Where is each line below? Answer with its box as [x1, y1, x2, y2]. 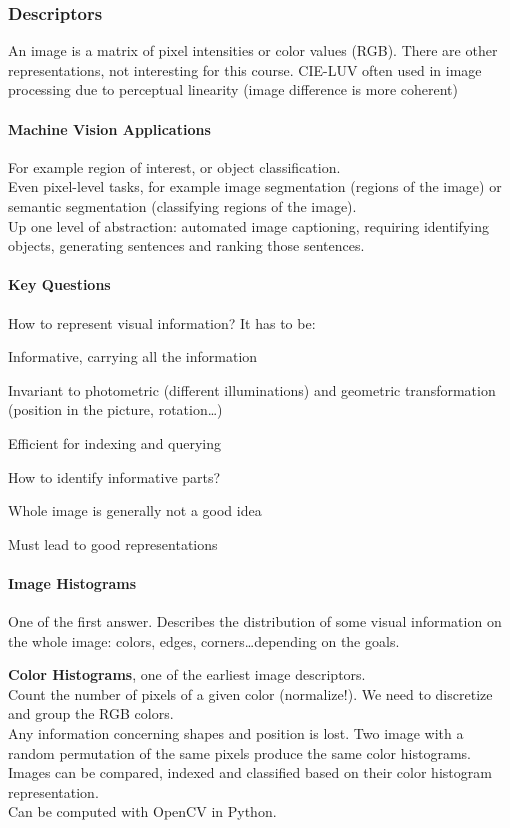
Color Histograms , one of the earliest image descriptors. [8, 664, 366, 685]
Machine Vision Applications [8, 118, 211, 139]
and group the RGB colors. [8, 703, 174, 724]
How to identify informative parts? [8, 466, 221, 487]
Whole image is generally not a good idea [8, 500, 262, 521]
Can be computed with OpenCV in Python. [8, 801, 277, 822]
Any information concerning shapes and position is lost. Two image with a [8, 723, 464, 744]
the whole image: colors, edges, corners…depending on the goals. [8, 630, 400, 651]
